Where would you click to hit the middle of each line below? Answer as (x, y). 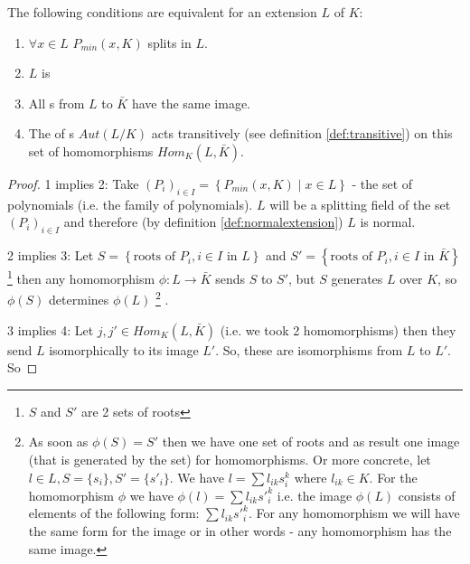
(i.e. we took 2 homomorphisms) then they (338, 329)
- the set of (382, 183)
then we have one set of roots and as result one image (311, 442)
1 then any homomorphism (81, 277)
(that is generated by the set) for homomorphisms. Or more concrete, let (230, 460)
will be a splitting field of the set (360, 204)
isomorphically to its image (124, 349)
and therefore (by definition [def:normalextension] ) (203, 222)
